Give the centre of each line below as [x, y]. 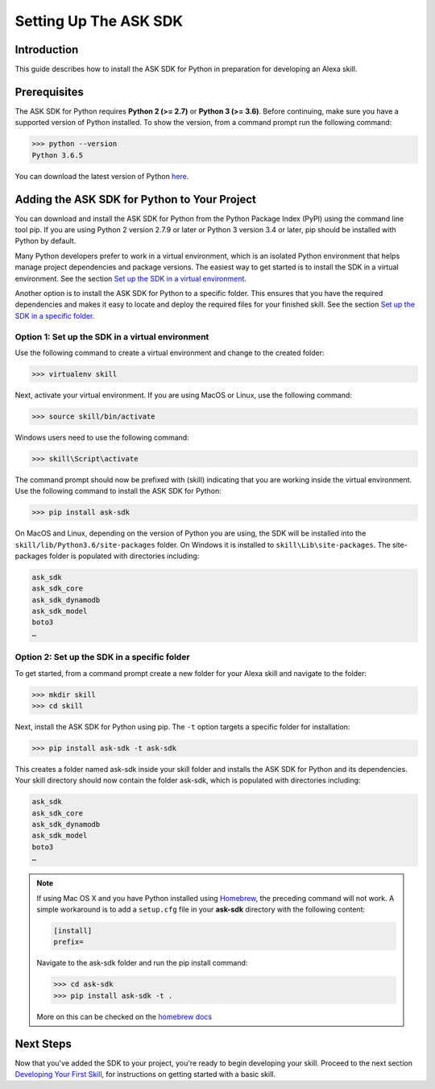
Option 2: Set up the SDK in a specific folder [102, 657]
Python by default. [46, 241]
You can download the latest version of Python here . [102, 176]
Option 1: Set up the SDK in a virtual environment [112, 336]
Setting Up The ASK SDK [99, 21]
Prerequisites [49, 92]
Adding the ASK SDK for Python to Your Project [136, 199]
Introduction [47, 50]
